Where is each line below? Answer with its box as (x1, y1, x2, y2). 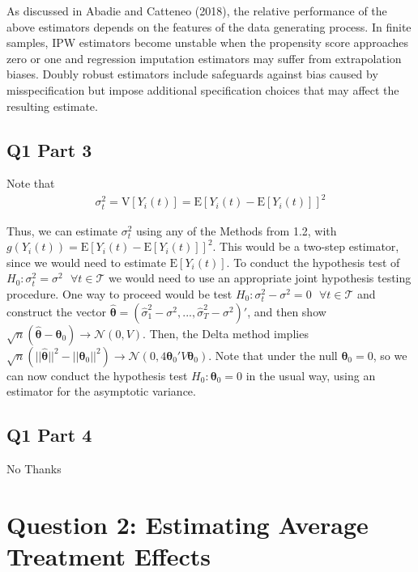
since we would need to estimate (6, 253, 166, 270)
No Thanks (6, 460, 62, 477)
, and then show (247, 303, 326, 320)
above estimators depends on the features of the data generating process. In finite (6, 18, 412, 35)
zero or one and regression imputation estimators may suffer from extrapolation (6, 49, 402, 66)
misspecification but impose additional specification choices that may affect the (6, 81, 399, 98)
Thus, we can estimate (6, 222, 118, 239)
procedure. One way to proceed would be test (6, 286, 232, 303)
